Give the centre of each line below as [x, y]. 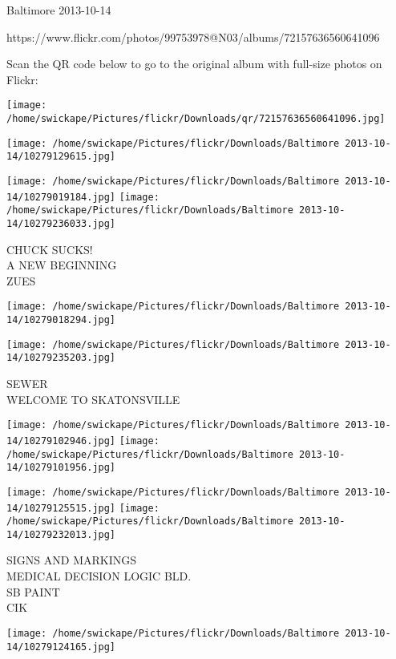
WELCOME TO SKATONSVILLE [93, 399]
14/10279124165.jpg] [61, 647]
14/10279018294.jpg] [61, 320]
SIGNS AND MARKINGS [71, 560]
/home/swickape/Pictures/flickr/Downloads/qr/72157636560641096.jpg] [196, 119]
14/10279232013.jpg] [61, 534]
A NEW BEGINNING [62, 265]
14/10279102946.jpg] [61, 441]
